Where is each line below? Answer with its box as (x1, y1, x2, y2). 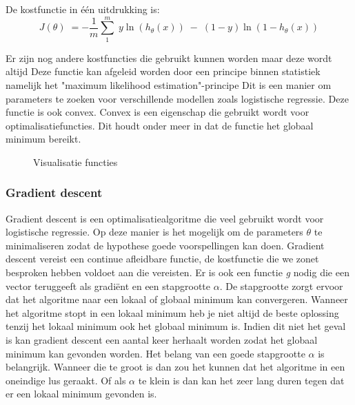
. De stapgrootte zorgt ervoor (219, 278, 343, 293)
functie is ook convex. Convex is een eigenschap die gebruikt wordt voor (6, 105, 310, 119)
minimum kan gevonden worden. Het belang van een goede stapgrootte (6, 346, 305, 360)
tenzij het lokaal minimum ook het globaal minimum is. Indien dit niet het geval (6, 319, 346, 333)
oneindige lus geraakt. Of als (6, 373, 126, 387)
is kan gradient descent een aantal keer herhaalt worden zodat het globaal (6, 333, 318, 347)
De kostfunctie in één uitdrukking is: (6, 2, 160, 16)
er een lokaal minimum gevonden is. (6, 386, 157, 401)
